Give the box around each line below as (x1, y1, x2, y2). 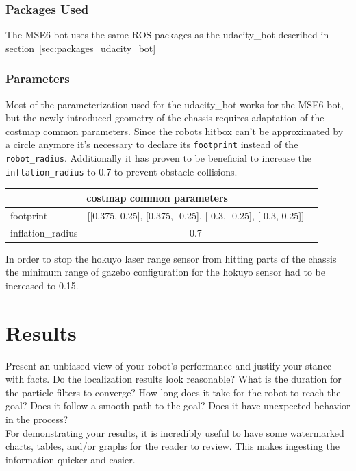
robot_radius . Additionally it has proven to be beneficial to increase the (5, 151, 312, 165)
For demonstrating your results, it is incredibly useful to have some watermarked (5, 425, 344, 439)
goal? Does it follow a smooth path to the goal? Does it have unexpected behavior (5, 398, 351, 413)
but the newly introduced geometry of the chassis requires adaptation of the (5, 110, 325, 125)
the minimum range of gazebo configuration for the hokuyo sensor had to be (5, 265, 325, 279)
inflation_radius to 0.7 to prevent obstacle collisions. (5, 164, 238, 178)
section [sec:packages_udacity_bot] (5, 40, 156, 55)
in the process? (5, 411, 68, 426)
